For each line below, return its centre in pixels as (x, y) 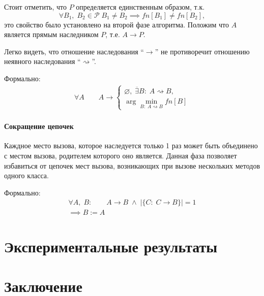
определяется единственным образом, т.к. (140, 7)
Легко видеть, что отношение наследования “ (74, 51)
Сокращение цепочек (39, 126)
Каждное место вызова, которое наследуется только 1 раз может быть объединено (131, 145)
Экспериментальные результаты (111, 246)
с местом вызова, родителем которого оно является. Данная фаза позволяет (121, 155)
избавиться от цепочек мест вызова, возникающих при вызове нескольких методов (132, 165)
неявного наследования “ (42, 61)
